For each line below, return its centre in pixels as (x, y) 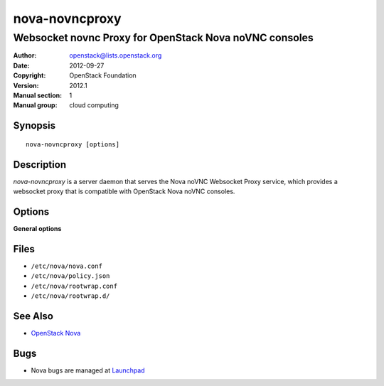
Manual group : (35, 105)
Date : (21, 65)
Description (40, 165)
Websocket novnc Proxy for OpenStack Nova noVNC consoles (164, 38)
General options (37, 228)
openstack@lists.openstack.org (116, 55)
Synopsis (34, 125)
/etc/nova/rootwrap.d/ (70, 296)
